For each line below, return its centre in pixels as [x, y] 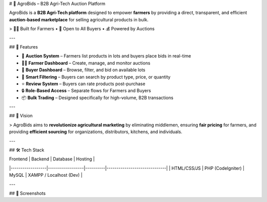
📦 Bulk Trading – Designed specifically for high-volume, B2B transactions [97, 98]
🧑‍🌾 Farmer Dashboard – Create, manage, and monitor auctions [86, 63]
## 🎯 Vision [21, 116]
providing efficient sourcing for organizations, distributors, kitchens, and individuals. [96, 132]
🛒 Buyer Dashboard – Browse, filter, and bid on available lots [83, 70]
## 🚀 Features [23, 47]
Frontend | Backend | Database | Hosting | [52, 159]
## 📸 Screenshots [27, 193]
